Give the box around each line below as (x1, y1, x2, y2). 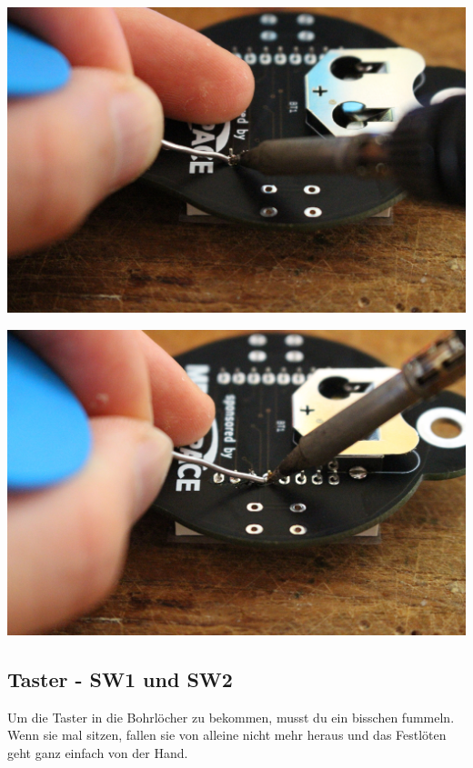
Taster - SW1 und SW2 (7, 664, 233, 693)
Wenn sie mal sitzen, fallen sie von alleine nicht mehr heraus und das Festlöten (7, 725, 447, 744)
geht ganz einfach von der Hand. (7, 743, 188, 762)
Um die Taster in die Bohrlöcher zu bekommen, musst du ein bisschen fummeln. (7, 707, 455, 726)
